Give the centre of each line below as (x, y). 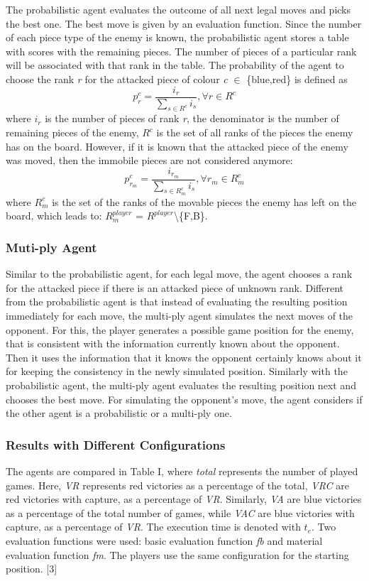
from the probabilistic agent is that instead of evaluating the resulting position (177, 302)
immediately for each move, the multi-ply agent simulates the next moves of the (180, 316)
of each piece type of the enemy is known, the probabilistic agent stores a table (177, 37)
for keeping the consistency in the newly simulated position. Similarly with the (177, 371)
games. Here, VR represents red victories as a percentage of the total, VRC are (177, 485)
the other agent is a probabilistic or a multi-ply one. (119, 413)
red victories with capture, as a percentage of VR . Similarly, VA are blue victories (184, 499)
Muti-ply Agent (51, 247)
